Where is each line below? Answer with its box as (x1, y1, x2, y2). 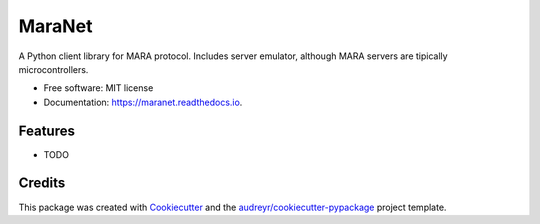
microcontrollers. (18, 63, 89, 75)
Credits (18, 175, 66, 192)
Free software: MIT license (43, 82, 154, 94)
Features (18, 122, 75, 139)
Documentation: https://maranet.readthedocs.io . (43, 96, 243, 108)
